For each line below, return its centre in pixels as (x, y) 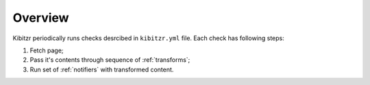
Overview (41, 18)
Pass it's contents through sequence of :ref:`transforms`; (110, 60)
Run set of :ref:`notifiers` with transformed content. (102, 69)
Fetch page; (47, 50)
